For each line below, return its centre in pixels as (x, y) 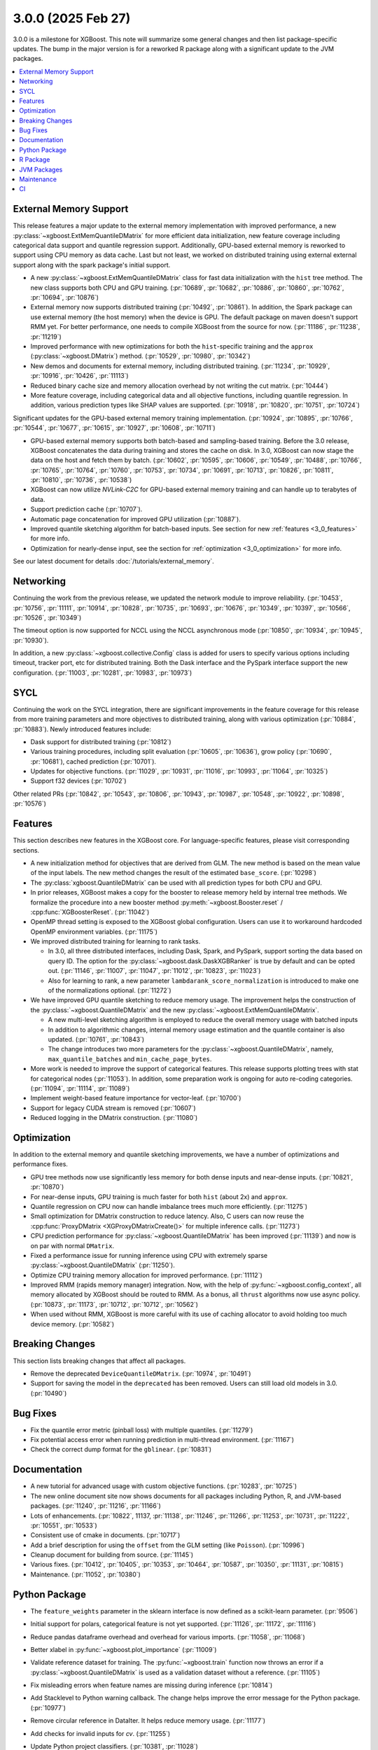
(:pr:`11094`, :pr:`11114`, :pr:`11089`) (80, 1088)
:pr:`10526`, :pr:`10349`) (47, 617)
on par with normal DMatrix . (72, 1245)
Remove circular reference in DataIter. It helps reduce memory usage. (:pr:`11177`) (148, 1721)
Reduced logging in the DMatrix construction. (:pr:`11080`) (114, 1118)
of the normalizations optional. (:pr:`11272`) (110, 990)
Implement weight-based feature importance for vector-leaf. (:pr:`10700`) (136, 1098)
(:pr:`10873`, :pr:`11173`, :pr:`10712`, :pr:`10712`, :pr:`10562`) (114, 1304)
